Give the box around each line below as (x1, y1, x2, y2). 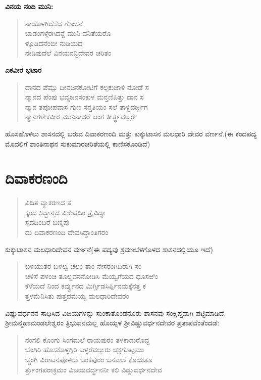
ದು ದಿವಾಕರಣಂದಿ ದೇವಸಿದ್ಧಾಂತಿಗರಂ (25, 227, 109, 238)
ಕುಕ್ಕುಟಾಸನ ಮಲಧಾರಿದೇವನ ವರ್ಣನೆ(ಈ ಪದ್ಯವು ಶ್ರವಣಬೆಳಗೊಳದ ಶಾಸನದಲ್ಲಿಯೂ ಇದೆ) (5, 244, 213, 254)
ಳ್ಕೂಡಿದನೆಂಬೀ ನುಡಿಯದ (25, 37, 83, 48)
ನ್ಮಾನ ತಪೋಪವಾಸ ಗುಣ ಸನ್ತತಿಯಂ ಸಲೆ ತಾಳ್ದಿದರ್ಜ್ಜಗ (25, 101, 148, 112)
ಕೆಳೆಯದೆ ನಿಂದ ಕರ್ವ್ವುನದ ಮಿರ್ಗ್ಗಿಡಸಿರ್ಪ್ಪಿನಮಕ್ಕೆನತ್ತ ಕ (25, 280, 146, 291)
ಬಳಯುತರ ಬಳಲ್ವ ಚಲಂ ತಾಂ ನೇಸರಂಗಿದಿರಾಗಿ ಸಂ (25, 261, 142, 271)
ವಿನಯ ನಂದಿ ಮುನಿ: (5, 1, 54, 11)
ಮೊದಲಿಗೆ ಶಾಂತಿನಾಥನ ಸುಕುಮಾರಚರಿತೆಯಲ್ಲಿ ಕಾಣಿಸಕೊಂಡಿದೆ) (5, 138, 150, 149)
